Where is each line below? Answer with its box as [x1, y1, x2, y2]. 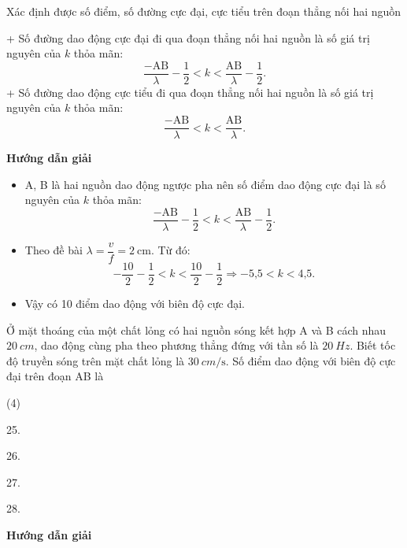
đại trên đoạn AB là [6, 368, 104, 384]
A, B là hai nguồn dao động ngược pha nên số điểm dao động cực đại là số [24, 176, 386, 192]
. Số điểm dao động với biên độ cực [225, 352, 396, 368]
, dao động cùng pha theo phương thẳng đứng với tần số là [34, 337, 319, 354]
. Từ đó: [150, 242, 191, 258]
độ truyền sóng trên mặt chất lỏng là [6, 352, 185, 368]
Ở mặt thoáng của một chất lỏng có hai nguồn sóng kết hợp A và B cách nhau [6, 321, 387, 338]
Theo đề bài [24, 242, 83, 258]
